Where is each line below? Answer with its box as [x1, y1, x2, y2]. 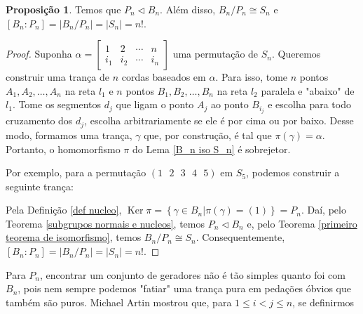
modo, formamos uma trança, [6, 127, 132, 142]
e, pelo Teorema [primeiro [247, 216, 357, 230]
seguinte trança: [6, 178, 74, 193]
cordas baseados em [121, 70, 206, 84]
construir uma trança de [6, 70, 109, 84]
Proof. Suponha [6, 46, 72, 61]
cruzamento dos [6, 113, 73, 128]
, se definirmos [292, 294, 355, 309]
